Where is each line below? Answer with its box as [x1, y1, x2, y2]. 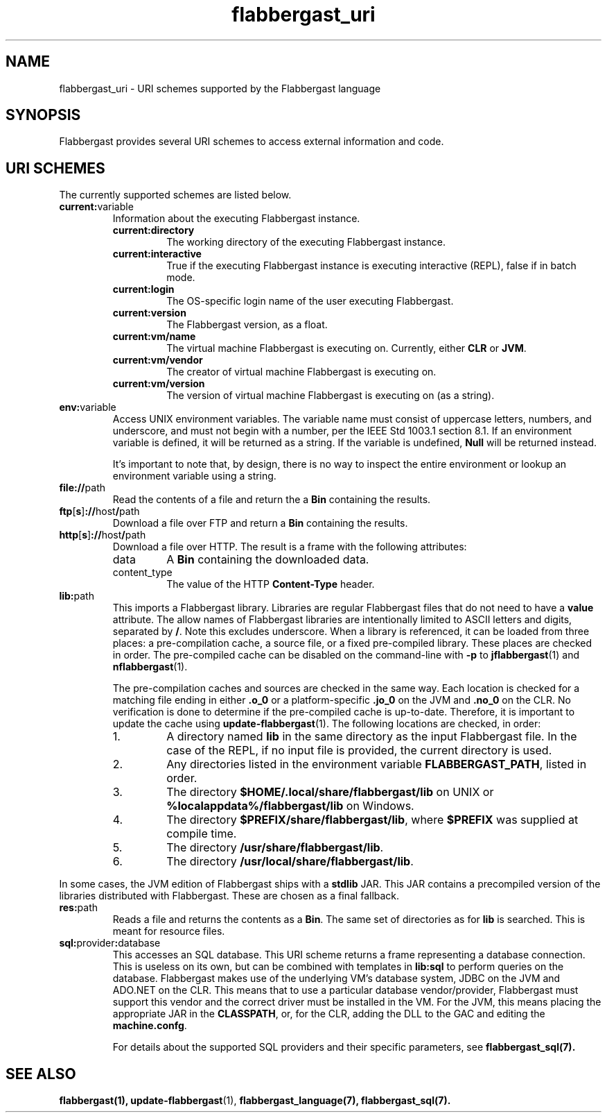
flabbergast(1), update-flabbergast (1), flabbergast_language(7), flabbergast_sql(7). [59, 1094, 451, 1107]
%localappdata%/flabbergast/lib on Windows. [166, 799, 414, 813]
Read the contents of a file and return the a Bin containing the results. [112, 493, 431, 506]
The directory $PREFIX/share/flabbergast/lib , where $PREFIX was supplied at [166, 813, 579, 827]
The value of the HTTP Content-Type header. [166, 578, 375, 591]
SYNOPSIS [6, 106, 81, 124]
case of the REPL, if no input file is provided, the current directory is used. [166, 743, 552, 758]
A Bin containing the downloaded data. [166, 552, 369, 567]
